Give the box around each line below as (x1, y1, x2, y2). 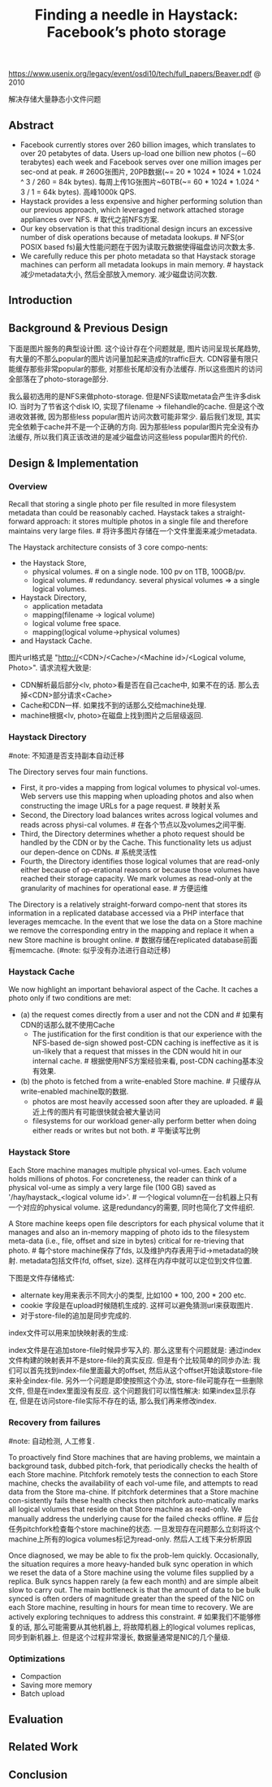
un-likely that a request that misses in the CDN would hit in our (32, 1046, 242, 1056)
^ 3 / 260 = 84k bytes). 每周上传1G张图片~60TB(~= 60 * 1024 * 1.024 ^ (19, 177, 260, 186)
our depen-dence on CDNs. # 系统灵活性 (19, 847, 158, 857)
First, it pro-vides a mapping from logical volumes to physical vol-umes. (19, 783, 261, 793)
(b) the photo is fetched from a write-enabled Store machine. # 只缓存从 (19, 1076, 261, 1086)
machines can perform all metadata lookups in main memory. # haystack (19, 260, 264, 269)
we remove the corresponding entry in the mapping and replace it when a (8, 925, 254, 936)
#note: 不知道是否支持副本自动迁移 (8, 750, 125, 761)
